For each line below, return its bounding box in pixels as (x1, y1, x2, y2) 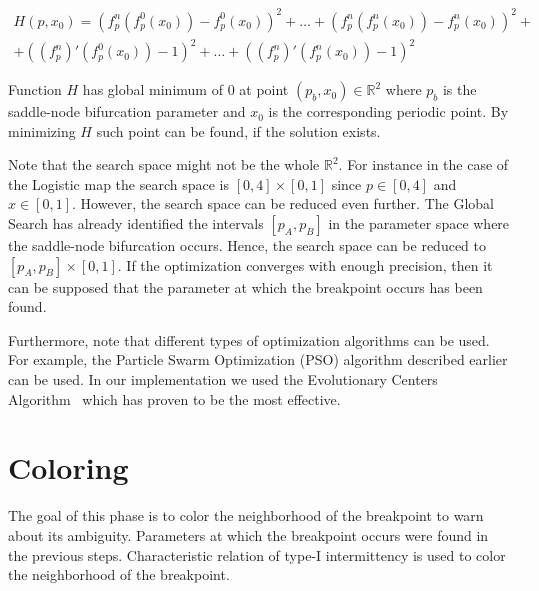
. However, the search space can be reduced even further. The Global (72, 193, 494, 214)
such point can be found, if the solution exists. (96, 120, 381, 141)
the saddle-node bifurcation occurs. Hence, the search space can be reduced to (8, 235, 486, 256)
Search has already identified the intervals (8, 213, 264, 234)
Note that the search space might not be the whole (8, 154, 320, 175)
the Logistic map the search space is (8, 173, 229, 194)
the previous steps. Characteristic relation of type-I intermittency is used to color (8, 544, 506, 565)
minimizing (8, 120, 76, 141)
